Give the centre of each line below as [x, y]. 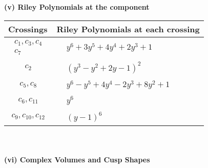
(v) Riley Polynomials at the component [77, 7]
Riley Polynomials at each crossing [128, 29]
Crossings [28, 29]
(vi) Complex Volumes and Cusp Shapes [77, 159]
